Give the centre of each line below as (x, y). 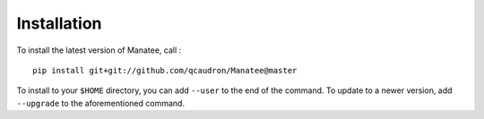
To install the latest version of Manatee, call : (99, 50)
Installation (59, 23)
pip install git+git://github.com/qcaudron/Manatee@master (165, 70)
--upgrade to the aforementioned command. (101, 103)
